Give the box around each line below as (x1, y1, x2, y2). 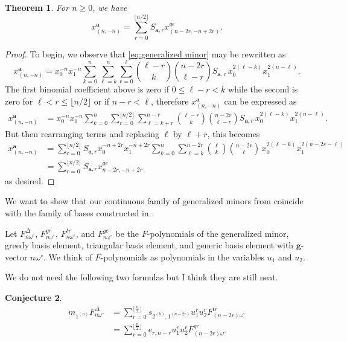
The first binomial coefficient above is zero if (5, 83, 170, 95)
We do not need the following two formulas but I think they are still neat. (5, 271, 278, 283)
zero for (5, 95, 33, 108)
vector (5, 250, 28, 263)
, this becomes (207, 127, 260, 140)
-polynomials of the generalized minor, (147, 227, 289, 239)
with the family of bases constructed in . (5, 206, 154, 219)
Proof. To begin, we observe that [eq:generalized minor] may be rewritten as (5, 47, 286, 60)
